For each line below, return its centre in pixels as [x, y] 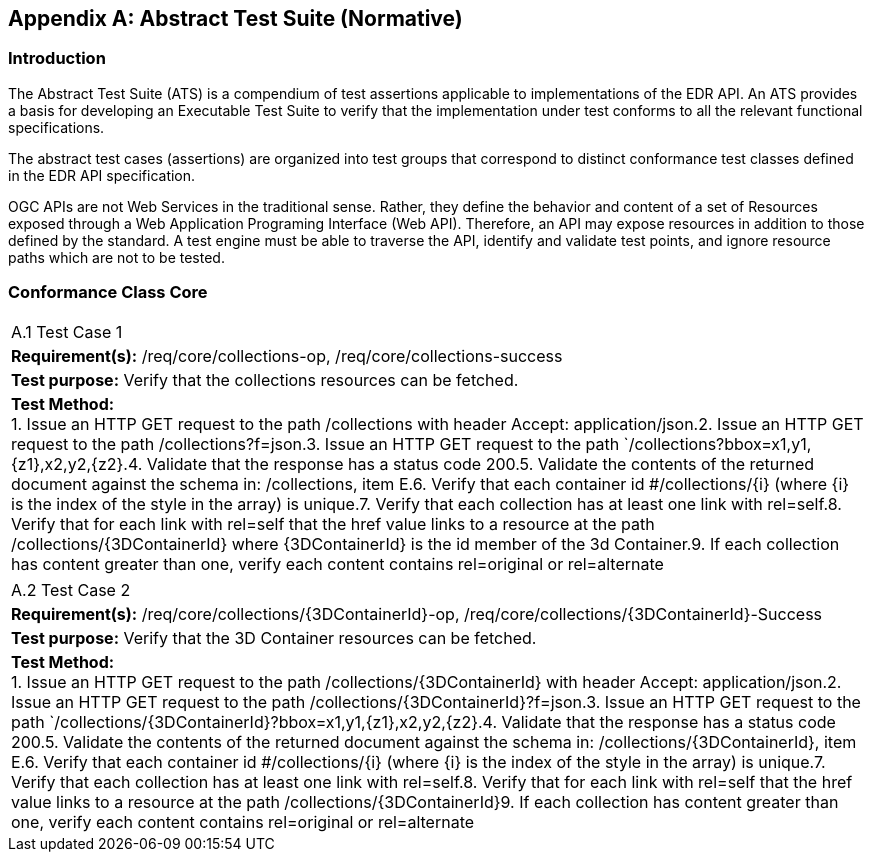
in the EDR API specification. [102, 175]
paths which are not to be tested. [116, 257]
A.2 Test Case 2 [71, 589]
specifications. [56, 127]
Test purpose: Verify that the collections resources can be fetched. [265, 379]
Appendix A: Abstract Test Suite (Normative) [235, 18]
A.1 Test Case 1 [67, 331]
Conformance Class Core [108, 292]
